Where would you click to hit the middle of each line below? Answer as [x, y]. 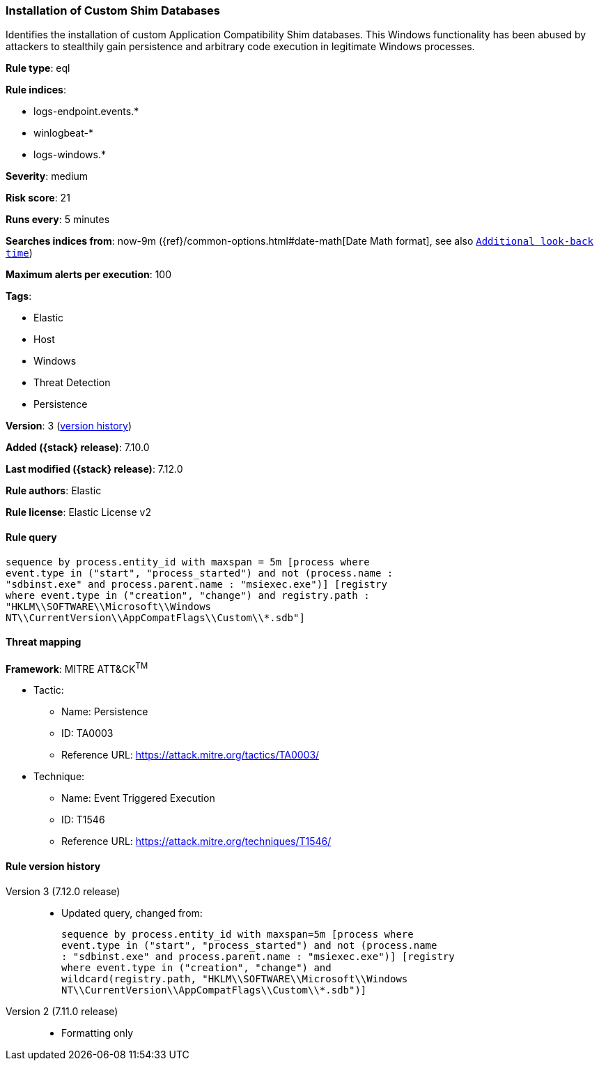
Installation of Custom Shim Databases [113, 10]
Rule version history [53, 867]
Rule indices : [36, 90]
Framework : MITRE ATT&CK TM [77, 668]
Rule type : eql [38, 68]
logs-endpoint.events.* [86, 112]
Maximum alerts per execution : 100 [89, 275]
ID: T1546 [83, 820]
